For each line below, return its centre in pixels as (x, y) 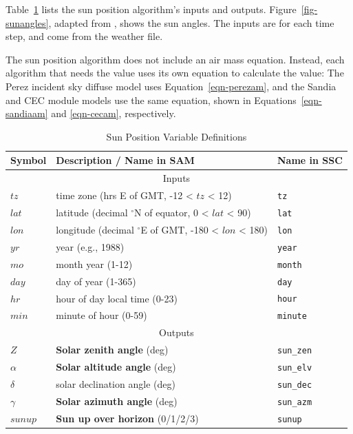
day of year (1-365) (96, 281)
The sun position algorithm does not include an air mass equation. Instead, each (175, 59)
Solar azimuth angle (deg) (117, 401)
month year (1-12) (94, 263)
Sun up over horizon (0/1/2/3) (127, 418)
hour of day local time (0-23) (117, 298)
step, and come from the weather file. (84, 36)
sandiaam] (27, 113)
